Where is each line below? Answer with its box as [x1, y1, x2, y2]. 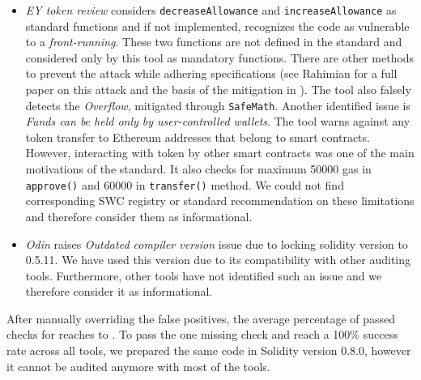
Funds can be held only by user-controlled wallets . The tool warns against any [25, 113, 410, 130]
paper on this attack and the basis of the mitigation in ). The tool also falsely [25, 81, 411, 98]
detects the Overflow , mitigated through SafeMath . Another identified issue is [25, 96, 410, 113]
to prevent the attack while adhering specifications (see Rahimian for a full [25, 65, 398, 82]
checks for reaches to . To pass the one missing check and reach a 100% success [6, 326, 398, 343]
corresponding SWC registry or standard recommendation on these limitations [25, 192, 415, 209]
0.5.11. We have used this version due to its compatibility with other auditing [25, 251, 411, 268]
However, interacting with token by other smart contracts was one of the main [25, 144, 415, 161]
